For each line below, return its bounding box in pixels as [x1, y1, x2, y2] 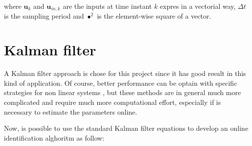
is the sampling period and [4, 11, 84, 21]
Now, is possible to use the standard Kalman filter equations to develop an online [4, 123, 249, 133]
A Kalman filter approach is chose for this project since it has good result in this [4, 68, 246, 78]
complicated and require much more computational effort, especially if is [4, 97, 221, 107]
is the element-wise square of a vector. [97, 11, 211, 21]
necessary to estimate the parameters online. [4, 106, 137, 117]
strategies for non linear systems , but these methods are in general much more [4, 87, 241, 97]
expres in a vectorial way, [160, 1, 236, 11]
